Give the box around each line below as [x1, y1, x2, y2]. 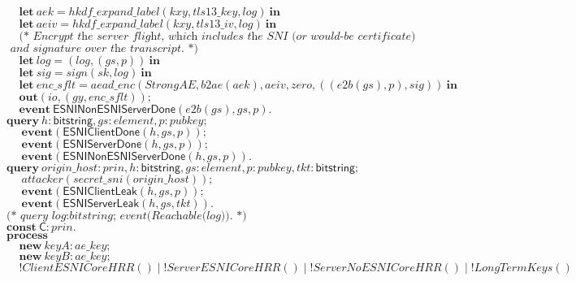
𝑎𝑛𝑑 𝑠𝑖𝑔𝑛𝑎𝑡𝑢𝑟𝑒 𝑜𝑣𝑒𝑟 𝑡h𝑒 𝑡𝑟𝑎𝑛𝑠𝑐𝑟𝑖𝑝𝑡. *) [10, 43, 198, 54]
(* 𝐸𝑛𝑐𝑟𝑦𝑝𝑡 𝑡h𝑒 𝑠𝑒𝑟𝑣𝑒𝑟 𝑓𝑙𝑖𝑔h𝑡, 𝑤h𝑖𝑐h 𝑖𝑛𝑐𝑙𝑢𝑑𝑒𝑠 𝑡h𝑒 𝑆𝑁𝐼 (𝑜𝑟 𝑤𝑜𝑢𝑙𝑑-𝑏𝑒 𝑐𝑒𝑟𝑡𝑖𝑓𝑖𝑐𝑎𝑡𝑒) [19, 31, 416, 42]
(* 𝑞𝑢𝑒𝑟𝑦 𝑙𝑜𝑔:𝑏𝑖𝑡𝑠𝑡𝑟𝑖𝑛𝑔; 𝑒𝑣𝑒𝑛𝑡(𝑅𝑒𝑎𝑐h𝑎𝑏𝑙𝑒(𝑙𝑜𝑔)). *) [6, 210, 247, 222]
